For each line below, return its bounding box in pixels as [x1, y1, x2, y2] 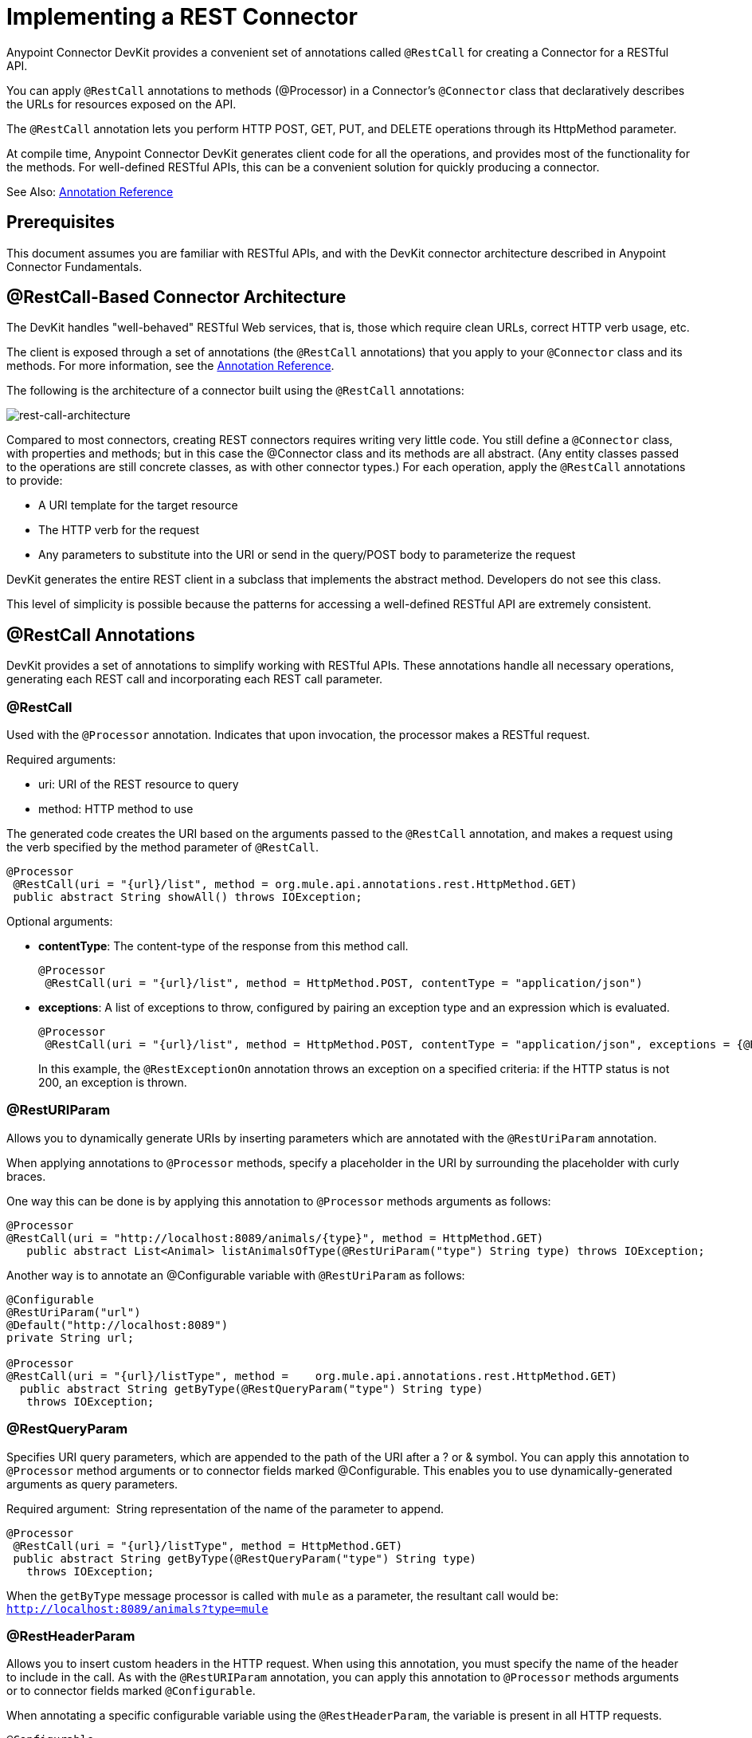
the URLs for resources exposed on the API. [6, 96, 237, 111]
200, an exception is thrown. [38, 1075, 187, 1090]
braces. [6, 1169, 46, 1183]
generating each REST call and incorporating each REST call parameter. [6, 672, 383, 686]
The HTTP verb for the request [38, 523, 200, 537]
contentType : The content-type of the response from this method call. [38, 939, 409, 954]
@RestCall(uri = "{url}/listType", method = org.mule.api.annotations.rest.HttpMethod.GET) [6, 1369, 618, 1382]
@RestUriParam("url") [6, 1305, 141, 1319]
